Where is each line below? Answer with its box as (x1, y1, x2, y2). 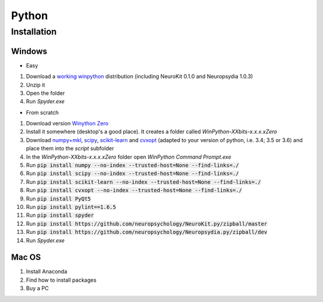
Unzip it (26, 81, 45, 88)
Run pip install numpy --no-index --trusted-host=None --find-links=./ (26, 162, 239, 169)
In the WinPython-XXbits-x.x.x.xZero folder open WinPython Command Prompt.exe (26, 153, 231, 161)
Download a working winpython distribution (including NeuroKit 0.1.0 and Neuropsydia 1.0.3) (26, 73, 254, 80)
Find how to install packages (26, 276, 97, 283)
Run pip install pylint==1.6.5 (26, 203, 117, 210)
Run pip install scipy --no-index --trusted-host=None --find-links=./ (26, 170, 239, 177)
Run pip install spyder (26, 212, 95, 219)
